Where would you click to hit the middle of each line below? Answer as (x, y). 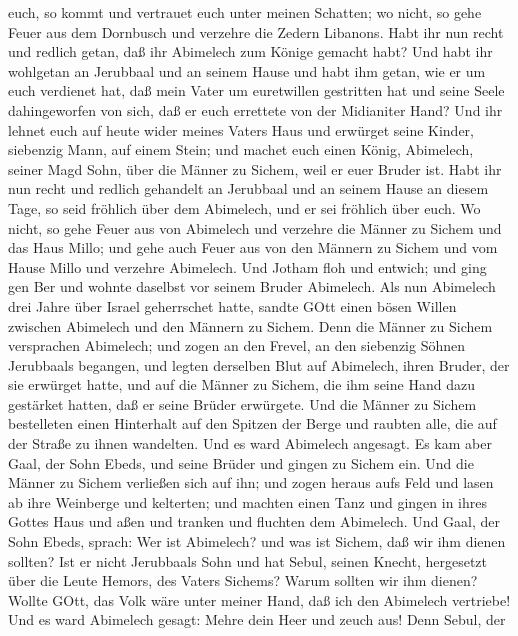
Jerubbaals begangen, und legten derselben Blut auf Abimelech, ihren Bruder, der (259, 364)
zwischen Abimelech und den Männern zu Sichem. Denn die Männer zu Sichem (250, 325)
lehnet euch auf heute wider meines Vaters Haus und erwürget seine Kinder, (241, 129)
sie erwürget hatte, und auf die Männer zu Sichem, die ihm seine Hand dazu (241, 384)
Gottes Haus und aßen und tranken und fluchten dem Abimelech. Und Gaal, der (254, 521)
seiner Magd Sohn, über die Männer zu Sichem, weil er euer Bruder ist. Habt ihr (255, 168)
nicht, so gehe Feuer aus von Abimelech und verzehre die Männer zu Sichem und (255, 227)
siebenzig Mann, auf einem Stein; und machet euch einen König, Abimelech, (241, 149)
